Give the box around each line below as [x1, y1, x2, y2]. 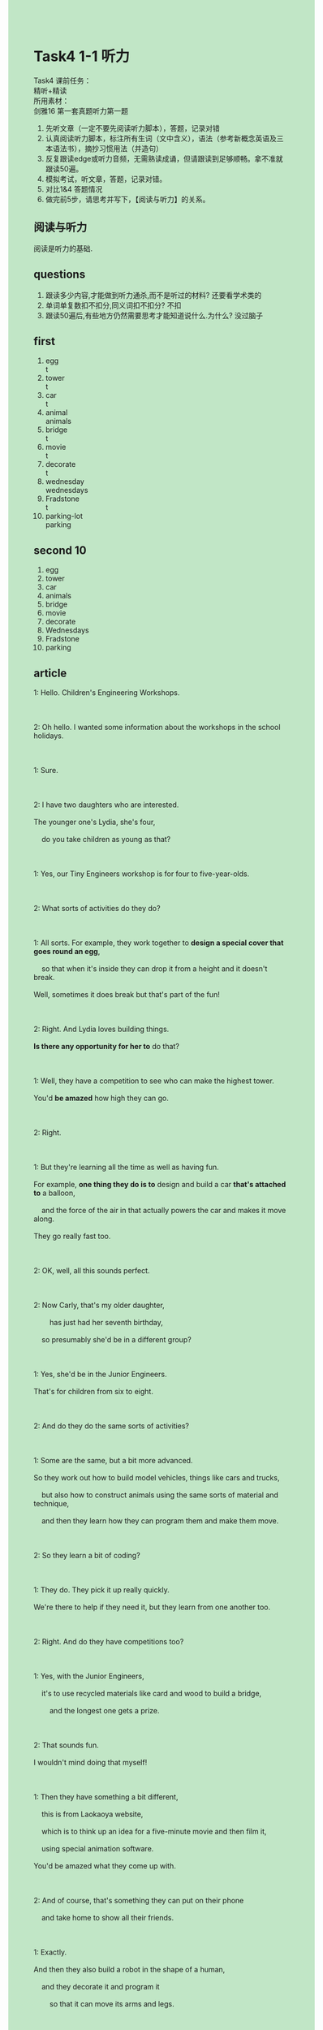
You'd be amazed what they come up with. [33, 1861, 177, 1871]
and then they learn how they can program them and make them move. [41, 1516, 279, 1526]
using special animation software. [41, 1844, 154, 1853]
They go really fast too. [33, 1231, 111, 1241]
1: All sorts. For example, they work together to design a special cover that [33, 938, 284, 948]
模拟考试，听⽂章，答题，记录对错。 [45, 174, 167, 184]
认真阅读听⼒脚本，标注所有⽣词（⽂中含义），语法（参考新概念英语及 [45, 133, 277, 143]
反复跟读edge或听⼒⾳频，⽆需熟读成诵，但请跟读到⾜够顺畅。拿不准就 [45, 153, 283, 163]
